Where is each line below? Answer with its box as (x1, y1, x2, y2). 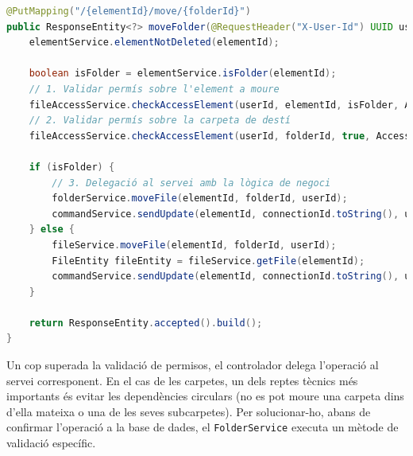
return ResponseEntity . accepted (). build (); (29, 317, 263, 329)
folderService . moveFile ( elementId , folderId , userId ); (52, 193, 348, 205)
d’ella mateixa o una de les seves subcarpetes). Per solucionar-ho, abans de (6, 403, 371, 419)
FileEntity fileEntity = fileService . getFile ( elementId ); (52, 255, 365, 267)
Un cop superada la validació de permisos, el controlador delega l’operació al (6, 357, 379, 373)
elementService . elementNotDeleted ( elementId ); (29, 37, 280, 49)
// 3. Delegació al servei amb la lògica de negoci (52, 177, 331, 189)
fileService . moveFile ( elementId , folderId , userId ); (52, 239, 337, 251)
